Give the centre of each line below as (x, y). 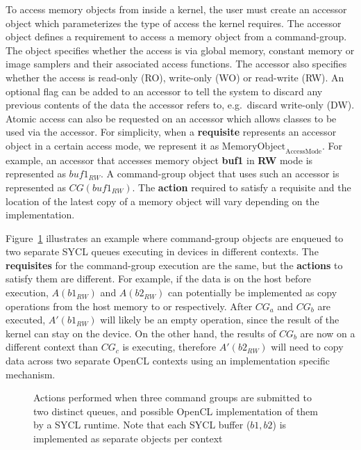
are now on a (328, 333)
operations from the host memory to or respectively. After (129, 306)
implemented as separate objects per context (128, 439)
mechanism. (31, 374)
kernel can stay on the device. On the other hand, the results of (141, 333)
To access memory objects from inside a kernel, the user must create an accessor (176, 9)
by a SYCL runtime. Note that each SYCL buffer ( (142, 425)
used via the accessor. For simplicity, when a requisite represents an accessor (171, 132)
